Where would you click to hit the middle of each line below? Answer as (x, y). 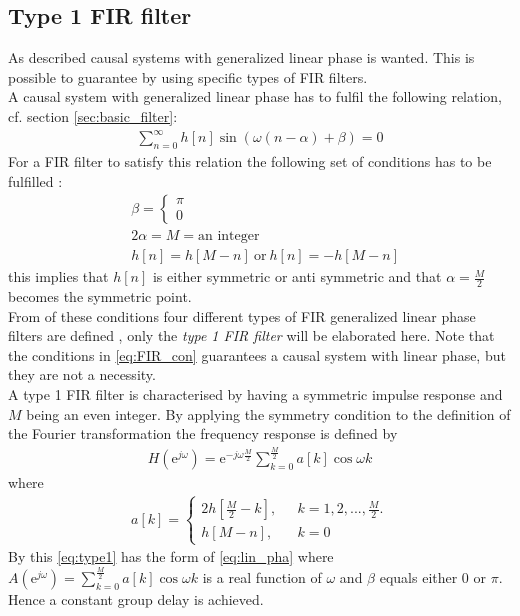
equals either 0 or (433, 577)
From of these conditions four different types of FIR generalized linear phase (242, 315)
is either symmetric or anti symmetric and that (297, 276)
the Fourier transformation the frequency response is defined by (203, 433)
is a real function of (262, 577)
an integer (229, 236)
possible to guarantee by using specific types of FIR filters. (188, 76)
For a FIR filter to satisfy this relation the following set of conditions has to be (250, 160)
